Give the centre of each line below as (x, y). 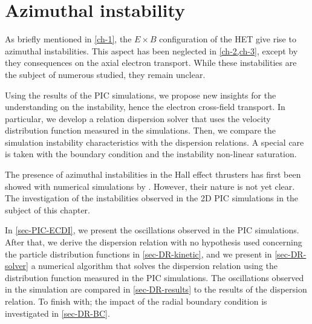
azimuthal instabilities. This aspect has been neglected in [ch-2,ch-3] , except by (151, 50)
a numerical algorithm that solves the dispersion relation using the (154, 266)
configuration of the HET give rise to (228, 39)
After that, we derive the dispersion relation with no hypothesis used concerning (154, 242)
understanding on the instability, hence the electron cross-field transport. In (145, 107)
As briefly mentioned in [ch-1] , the (68, 39)
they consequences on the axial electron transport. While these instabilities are (151, 63)
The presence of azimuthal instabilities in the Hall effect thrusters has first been (153, 174)
